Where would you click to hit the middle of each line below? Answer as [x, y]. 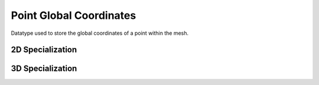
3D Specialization [44, 69]
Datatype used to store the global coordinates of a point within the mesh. [100, 33]
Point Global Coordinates [74, 15]
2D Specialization [44, 50]
